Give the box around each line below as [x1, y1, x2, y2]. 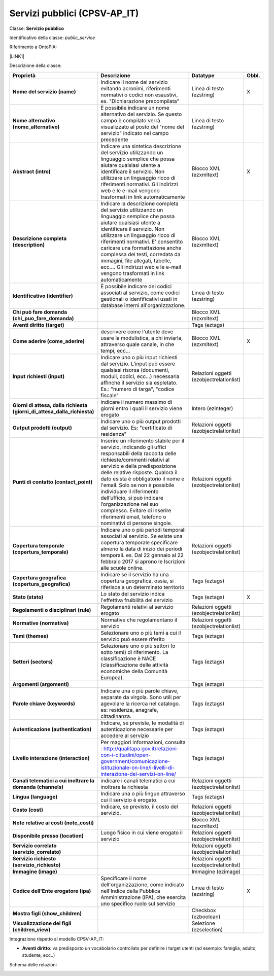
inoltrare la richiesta [100, 783, 148, 790]
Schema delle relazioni [9, 961, 57, 967]
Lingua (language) [12, 793, 58, 800]
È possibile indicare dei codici [100, 283, 172, 290]
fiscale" [100, 392, 119, 399]
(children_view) [12, 926, 51, 933]
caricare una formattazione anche [100, 244, 182, 251]
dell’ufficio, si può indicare [100, 494, 163, 501]
